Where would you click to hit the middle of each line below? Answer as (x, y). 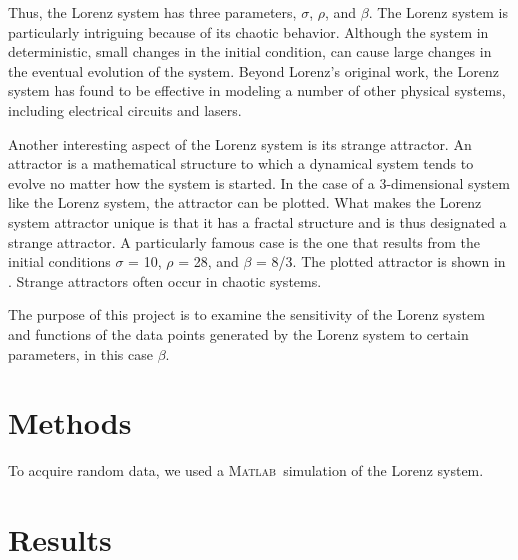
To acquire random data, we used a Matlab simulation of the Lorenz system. (246, 470)
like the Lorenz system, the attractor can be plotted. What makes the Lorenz (245, 202)
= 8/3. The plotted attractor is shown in (381, 261)
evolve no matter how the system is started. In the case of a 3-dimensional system (259, 182)
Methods (70, 422)
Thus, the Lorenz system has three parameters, (152, 12)
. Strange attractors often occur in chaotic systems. (165, 280)
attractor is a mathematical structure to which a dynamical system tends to (241, 163)
